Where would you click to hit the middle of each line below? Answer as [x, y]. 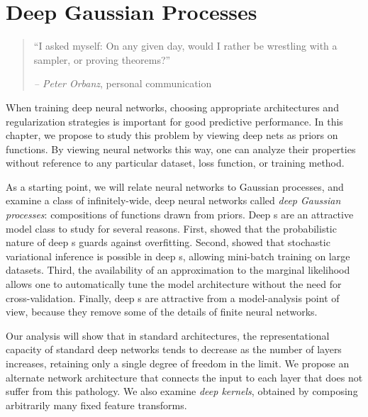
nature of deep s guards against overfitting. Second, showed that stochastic [168, 242]
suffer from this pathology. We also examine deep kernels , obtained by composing [182, 391]
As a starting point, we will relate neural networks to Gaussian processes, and [175, 186]
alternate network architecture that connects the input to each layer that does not [184, 377]
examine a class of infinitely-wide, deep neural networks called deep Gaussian [173, 200]
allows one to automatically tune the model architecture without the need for [174, 284]
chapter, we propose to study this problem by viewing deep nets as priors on [172, 135]
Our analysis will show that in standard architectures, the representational [168, 335]
